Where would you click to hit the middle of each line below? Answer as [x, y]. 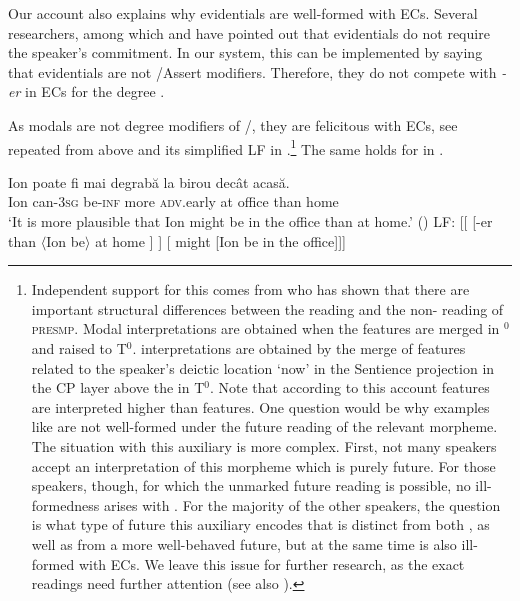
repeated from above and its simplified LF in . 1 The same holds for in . [226, 147]
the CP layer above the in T [118, 387]
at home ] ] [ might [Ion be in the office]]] [220, 240]
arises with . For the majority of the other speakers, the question [302, 504]
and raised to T [79, 347]
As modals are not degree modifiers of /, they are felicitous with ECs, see [233, 124]
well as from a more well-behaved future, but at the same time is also [244, 543]
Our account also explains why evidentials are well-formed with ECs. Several [243, 13]
